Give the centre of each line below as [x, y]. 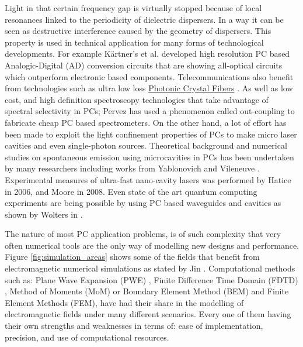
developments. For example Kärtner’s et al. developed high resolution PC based [147, 54]
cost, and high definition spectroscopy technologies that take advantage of [137, 99]
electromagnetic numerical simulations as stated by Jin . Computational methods [150, 268]
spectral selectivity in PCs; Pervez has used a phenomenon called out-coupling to [150, 111]
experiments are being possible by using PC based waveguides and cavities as [143, 203]
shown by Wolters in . [44, 214]
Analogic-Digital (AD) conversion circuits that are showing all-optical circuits [144, 65]
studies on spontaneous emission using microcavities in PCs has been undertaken [149, 157]
